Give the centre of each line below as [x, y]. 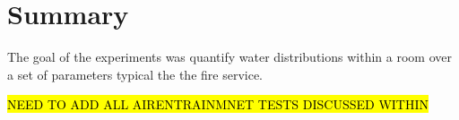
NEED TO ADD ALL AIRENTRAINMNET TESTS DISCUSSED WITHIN [218, 104]
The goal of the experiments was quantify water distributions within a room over [229, 57]
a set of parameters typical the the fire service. [135, 74]
